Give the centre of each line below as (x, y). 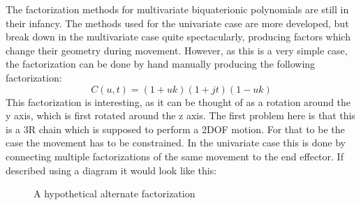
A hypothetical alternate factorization (115, 193)
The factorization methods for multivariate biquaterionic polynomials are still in (177, 9)
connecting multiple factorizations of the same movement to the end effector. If (175, 156)
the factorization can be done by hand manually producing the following (161, 64)
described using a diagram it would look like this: (111, 170)
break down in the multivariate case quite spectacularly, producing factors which (178, 37)
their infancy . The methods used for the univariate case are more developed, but (177, 23)
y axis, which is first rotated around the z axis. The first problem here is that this (180, 115)
